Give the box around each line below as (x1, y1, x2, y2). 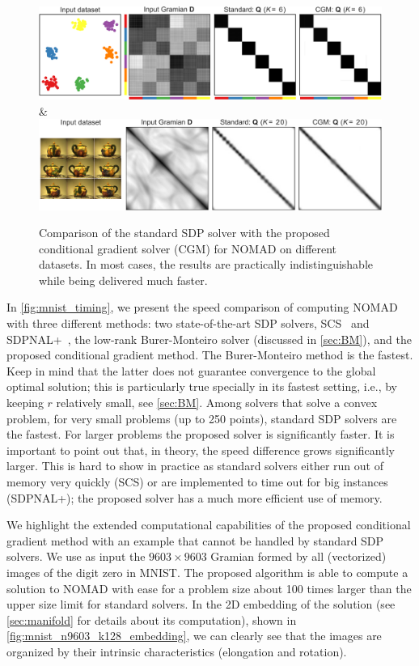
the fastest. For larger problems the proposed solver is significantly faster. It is (6, 426, 395, 443)
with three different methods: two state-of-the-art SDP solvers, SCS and (6, 315, 370, 332)
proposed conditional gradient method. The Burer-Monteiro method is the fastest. (6, 346, 413, 363)
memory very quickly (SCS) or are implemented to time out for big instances (6, 473, 388, 490)
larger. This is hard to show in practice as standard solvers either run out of (6, 457, 383, 474)
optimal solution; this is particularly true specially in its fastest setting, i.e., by (6, 378, 397, 395)
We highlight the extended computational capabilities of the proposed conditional (6, 516, 411, 533)
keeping (6, 394, 44, 411)
